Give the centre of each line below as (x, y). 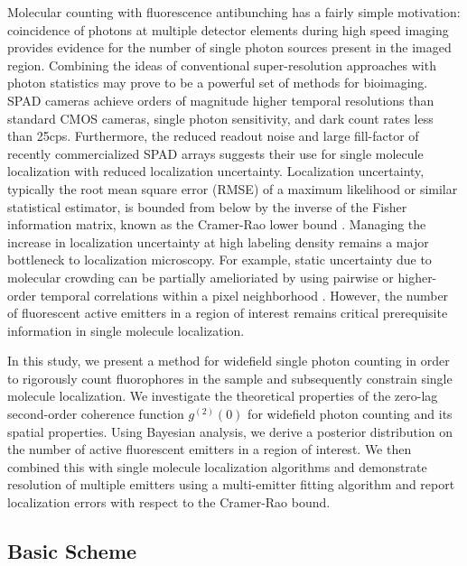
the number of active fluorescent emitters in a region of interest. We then (210, 449)
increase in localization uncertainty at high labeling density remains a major (218, 241)
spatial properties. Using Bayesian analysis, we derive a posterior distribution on (230, 431)
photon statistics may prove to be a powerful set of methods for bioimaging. (218, 83)
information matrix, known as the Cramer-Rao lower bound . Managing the (217, 224)
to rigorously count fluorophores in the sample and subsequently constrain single (230, 378)
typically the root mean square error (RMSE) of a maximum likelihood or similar (233, 188)
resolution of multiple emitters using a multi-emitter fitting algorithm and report (231, 484)
